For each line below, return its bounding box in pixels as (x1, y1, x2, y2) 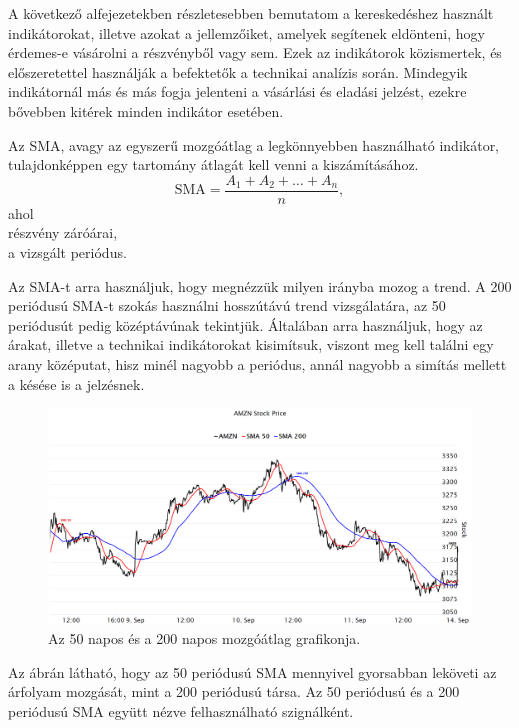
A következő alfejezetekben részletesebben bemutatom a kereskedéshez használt (8, 3, 494, 23)
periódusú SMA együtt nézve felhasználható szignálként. (8, 701, 354, 722)
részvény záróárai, (8, 222, 118, 243)
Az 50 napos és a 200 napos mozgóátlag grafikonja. (48, 628, 361, 649)
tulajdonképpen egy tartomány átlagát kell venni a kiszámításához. (8, 154, 419, 175)
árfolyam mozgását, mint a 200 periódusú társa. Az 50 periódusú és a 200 (8, 681, 460, 702)
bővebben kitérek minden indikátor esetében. (8, 100, 284, 121)
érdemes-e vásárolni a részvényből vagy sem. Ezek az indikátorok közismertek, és (8, 42, 502, 63)
